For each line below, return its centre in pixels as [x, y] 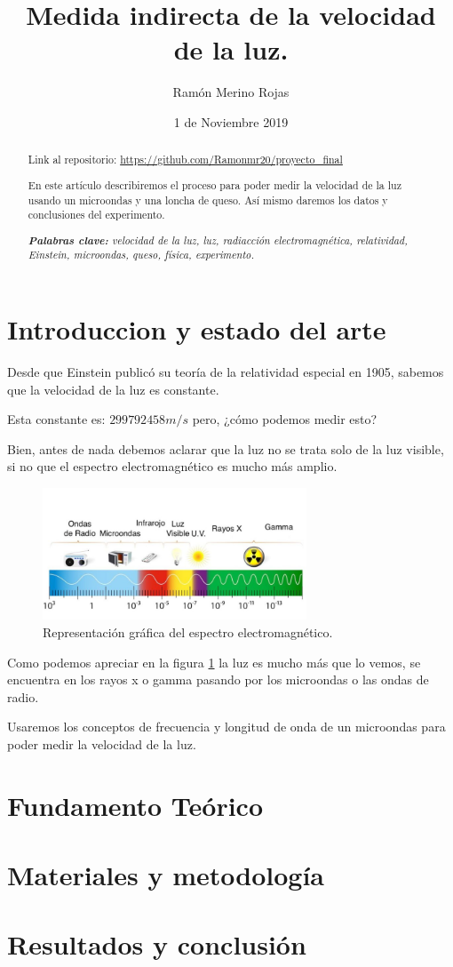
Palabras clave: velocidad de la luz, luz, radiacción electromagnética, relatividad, [218, 240]
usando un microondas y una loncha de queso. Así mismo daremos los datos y [208, 200]
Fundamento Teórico [135, 805]
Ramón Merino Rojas [231, 92]
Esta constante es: [56, 419]
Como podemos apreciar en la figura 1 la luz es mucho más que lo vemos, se [214, 662]
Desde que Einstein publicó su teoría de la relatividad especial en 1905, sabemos [226, 371]
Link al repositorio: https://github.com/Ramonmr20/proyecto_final [185, 160]
